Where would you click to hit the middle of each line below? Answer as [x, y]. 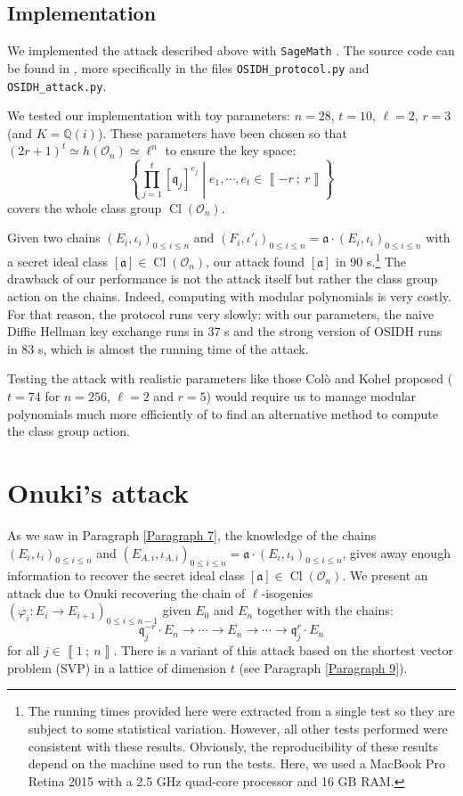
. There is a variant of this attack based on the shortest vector [283, 650]
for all [24, 650]
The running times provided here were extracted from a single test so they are [241, 711]
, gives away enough [396, 552]
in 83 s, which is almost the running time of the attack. [158, 348]
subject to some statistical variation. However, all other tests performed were [238, 728]
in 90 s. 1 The [371, 260]
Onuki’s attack [98, 492]
